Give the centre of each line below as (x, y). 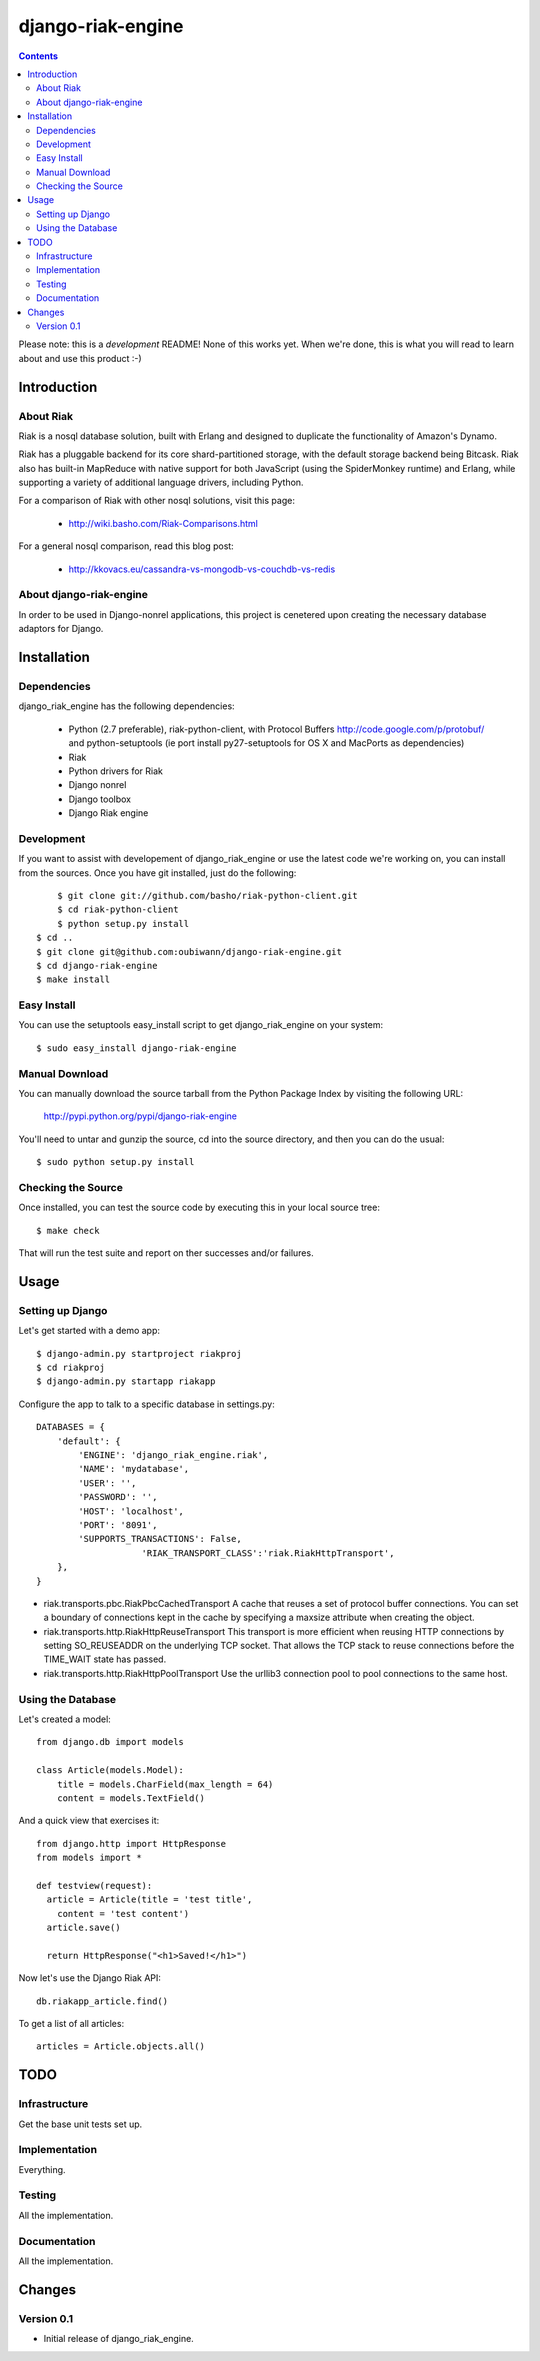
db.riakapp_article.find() (102, 2001)
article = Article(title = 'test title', (149, 1899)
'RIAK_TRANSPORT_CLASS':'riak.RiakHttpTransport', (268, 1553)
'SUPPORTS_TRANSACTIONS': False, (160, 1539)
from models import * (89, 1858)
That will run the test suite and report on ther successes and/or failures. (166, 1253)
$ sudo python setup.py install (115, 1162)
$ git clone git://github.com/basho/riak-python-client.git (207, 895)
